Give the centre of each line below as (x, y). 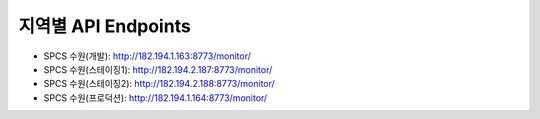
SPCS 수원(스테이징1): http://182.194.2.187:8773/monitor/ (158, 69)
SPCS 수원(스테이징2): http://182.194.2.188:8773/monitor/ (159, 84)
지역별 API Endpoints (105, 26)
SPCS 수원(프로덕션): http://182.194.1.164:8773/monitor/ (155, 97)
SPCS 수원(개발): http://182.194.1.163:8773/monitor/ (147, 56)
